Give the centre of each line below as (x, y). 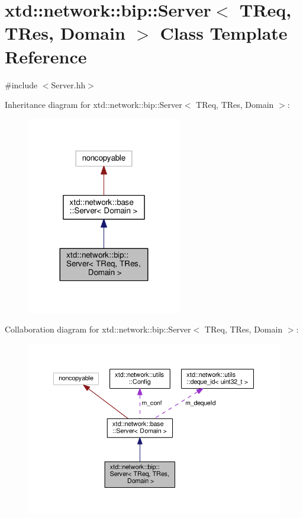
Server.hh (68, 84)
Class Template (224, 33)
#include (21, 84)
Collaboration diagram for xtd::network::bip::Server (98, 329)
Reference (46, 56)
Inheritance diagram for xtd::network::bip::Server (94, 105)
